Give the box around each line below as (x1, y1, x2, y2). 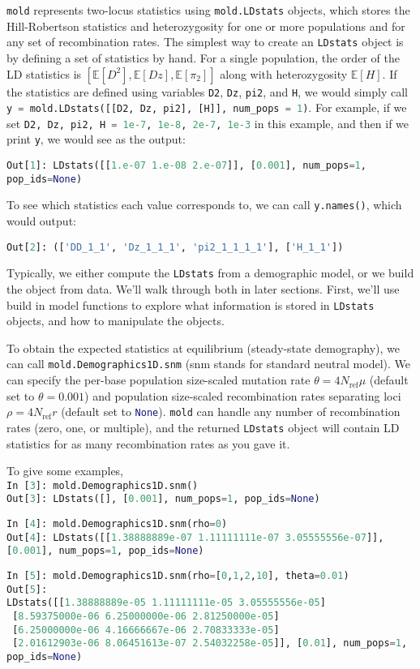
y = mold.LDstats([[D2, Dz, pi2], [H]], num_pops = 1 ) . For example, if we (6, 99, 407, 116)
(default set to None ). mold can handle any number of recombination (61, 403, 401, 420)
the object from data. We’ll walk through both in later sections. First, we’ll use (6, 281, 400, 297)
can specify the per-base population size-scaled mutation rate (6, 371, 311, 388)
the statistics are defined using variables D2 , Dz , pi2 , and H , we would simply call (6, 83, 408, 100)
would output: (6, 212, 76, 229)
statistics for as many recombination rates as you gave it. (6, 435, 290, 452)
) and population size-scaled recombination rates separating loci (84, 387, 401, 404)
